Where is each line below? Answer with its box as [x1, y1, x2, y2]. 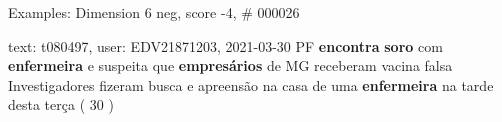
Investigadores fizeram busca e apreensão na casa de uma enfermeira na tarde [8, 74, 494, 95]
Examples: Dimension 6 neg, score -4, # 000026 [8, 2, 300, 22]
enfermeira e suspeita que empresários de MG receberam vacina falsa [8, 55, 453, 76]
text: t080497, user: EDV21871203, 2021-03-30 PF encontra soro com [8, 35, 443, 56]
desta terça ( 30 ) [8, 94, 114, 115]
